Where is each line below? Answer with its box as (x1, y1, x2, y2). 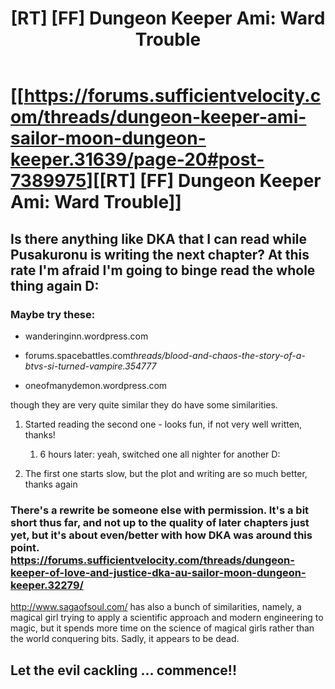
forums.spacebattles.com (24, 349, 131, 361)
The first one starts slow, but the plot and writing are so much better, (24, 467, 308, 479)
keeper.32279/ (10, 578, 84, 592)
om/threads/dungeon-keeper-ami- (10, 106, 307, 129)
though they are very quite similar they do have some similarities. (10, 398, 278, 411)
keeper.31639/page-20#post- (10, 148, 265, 171)
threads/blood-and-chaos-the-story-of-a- (129, 349, 306, 361)
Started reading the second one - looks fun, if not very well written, (24, 418, 303, 430)
